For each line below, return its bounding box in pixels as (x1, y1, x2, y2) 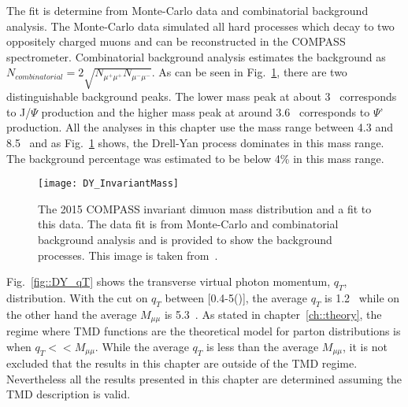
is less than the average (206, 338, 319, 354)
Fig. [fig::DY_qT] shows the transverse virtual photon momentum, (6, 273, 331, 290)
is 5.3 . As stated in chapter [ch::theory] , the (164, 305, 382, 322)
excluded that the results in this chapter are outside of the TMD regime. (6, 355, 358, 372)
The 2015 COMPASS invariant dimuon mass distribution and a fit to (38, 200, 372, 216)
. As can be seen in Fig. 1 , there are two (151, 64, 347, 80)
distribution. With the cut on (6, 289, 148, 305)
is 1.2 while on (325, 289, 400, 305)
